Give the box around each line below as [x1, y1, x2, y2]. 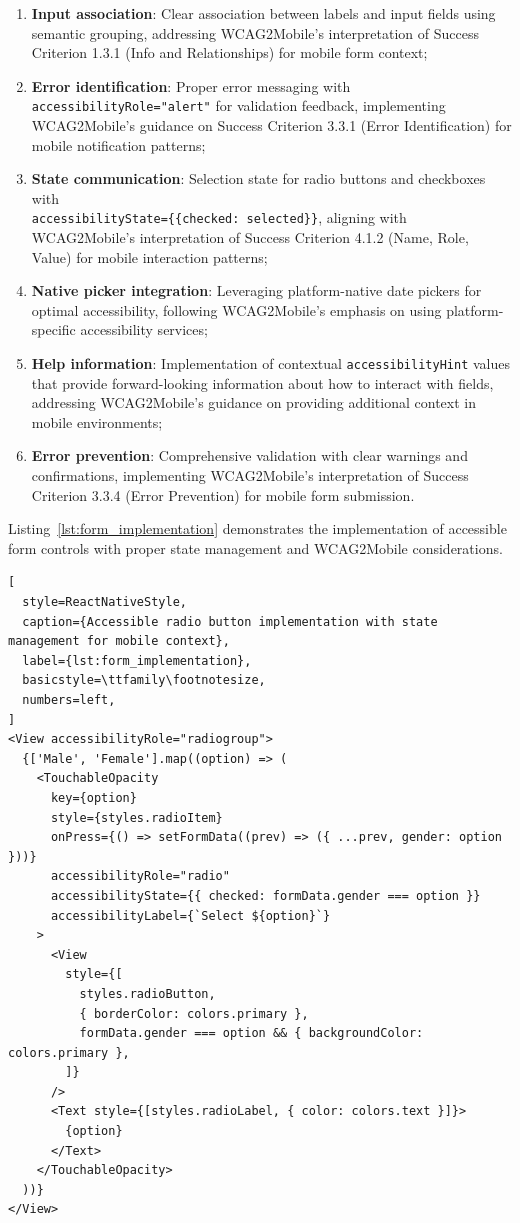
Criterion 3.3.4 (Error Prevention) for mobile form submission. [31, 484, 415, 505]
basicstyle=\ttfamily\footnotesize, [22, 673, 266, 688]
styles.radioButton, [79, 986, 216, 1001]
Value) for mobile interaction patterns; [31, 246, 268, 267]
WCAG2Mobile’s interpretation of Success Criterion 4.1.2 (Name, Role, [31, 227, 469, 248]
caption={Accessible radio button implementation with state [22, 614, 438, 629]
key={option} [50, 790, 137, 805]
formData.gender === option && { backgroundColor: [79, 1026, 424, 1041]
